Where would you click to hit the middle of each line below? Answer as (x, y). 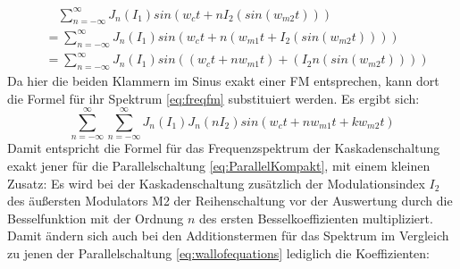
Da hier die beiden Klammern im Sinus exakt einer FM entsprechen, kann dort (223, 80)
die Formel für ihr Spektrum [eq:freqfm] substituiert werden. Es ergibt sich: (213, 98)
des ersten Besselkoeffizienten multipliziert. (316, 218)
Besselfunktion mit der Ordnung (96, 218)
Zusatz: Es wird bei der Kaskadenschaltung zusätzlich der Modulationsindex (216, 183)
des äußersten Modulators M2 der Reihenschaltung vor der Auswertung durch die (230, 201)
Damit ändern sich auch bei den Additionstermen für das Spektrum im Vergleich (228, 235)
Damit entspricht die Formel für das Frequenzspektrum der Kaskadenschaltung (224, 148)
